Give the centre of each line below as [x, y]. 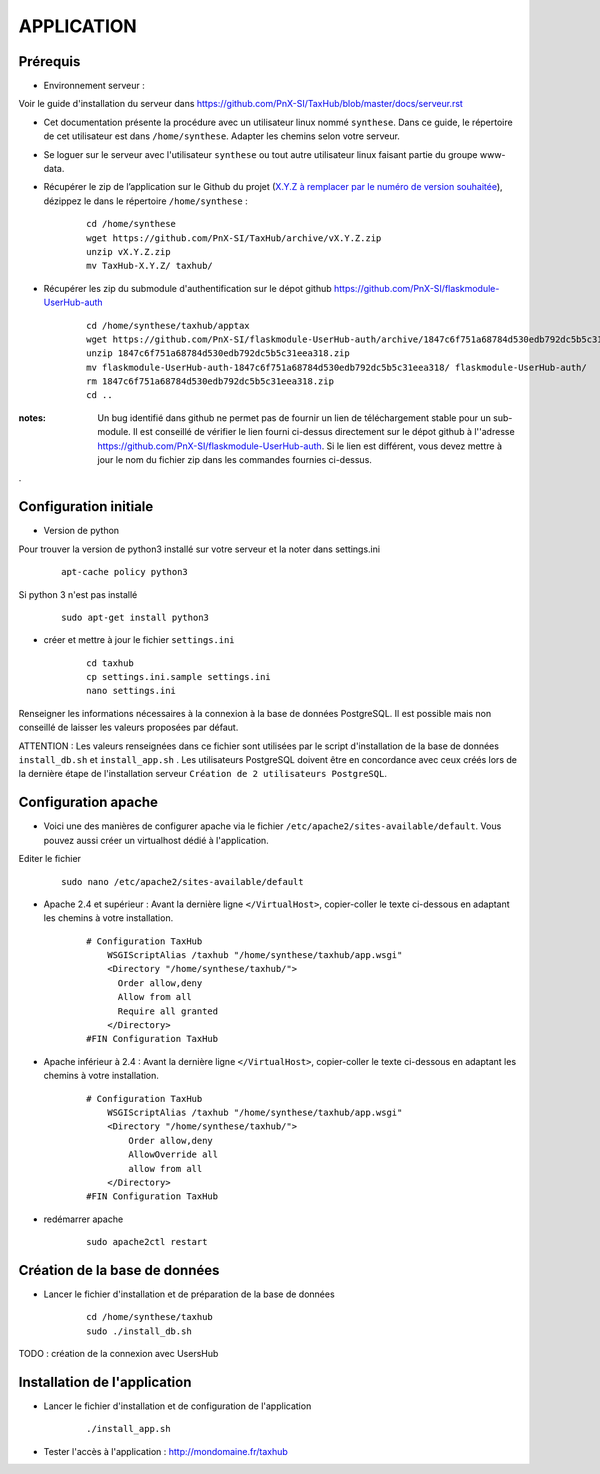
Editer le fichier [50, 859]
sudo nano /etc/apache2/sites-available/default [182, 881]
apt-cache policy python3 [125, 572]
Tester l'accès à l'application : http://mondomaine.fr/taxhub [166, 1451]
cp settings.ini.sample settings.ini [179, 677]
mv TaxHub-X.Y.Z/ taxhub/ [150, 266]
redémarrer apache [83, 1219]
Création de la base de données [119, 1270]
